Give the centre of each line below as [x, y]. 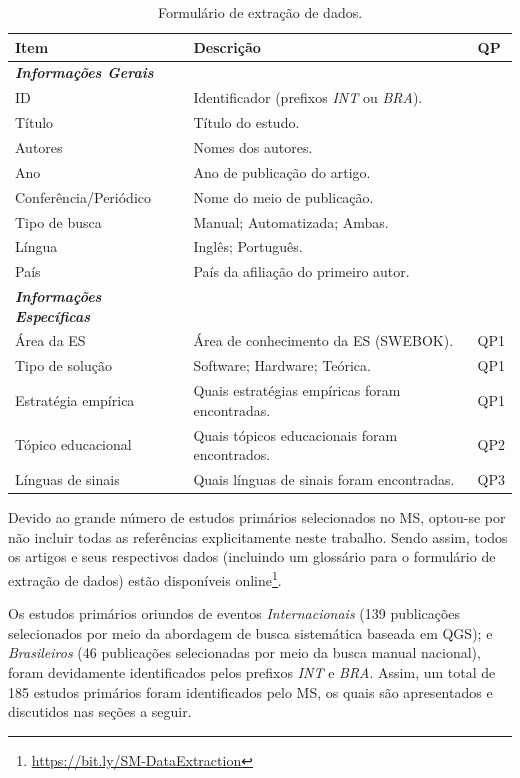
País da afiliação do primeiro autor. [301, 271]
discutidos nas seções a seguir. [100, 711]
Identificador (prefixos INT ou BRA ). [308, 97]
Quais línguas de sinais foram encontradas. [324, 479]
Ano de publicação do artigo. [282, 171]
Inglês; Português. [248, 246]
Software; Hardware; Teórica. [282, 365]
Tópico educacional [73, 444]
